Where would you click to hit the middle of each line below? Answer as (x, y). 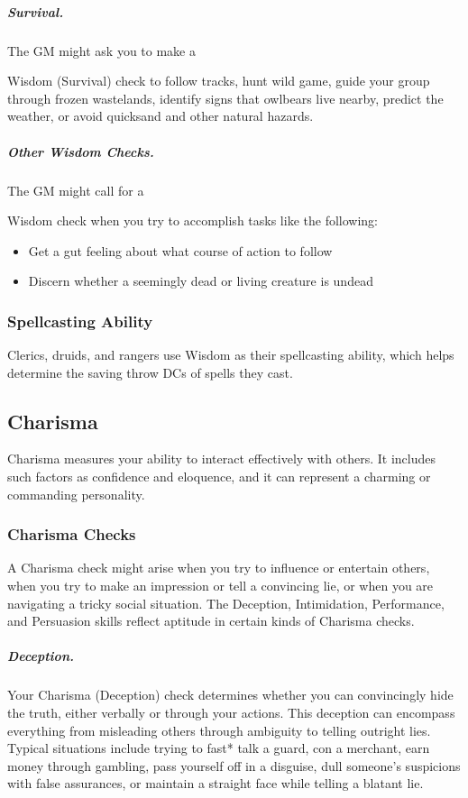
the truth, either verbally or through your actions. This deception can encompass (231, 713)
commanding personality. (76, 494)
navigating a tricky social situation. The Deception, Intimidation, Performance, (226, 603)
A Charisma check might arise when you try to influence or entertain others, (219, 568)
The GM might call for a (76, 190)
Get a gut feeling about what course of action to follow (180, 250)
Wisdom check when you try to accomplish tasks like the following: (193, 220)
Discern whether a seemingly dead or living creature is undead (201, 281)
